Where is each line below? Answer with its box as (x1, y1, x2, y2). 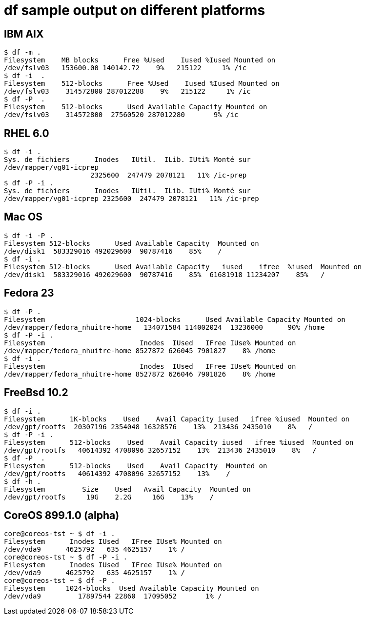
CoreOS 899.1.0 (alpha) (4, 509, 120, 521)
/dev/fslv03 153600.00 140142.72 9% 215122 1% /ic (4, 64, 247, 72)
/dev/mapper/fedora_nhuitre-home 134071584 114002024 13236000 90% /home (4, 323, 325, 331)
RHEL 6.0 (4, 127, 49, 140)
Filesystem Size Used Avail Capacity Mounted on (4, 485, 251, 493)
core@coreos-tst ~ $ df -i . (4, 530, 115, 538)
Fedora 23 (4, 287, 54, 300)
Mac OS (4, 211, 43, 223)
